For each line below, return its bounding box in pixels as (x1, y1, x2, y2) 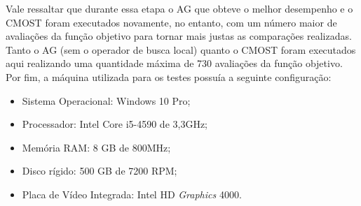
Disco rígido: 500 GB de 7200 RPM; (22, 163, 177, 178)
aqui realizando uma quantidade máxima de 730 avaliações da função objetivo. (6, 56, 343, 71)
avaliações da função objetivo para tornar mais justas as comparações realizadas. (6, 29, 352, 43)
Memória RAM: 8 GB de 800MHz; (22, 140, 171, 154)
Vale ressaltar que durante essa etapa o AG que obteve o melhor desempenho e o (6, 1, 353, 15)
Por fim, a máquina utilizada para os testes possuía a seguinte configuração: (6, 69, 332, 84)
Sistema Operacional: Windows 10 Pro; (22, 93, 191, 108)
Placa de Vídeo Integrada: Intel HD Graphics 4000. (22, 186, 242, 201)
